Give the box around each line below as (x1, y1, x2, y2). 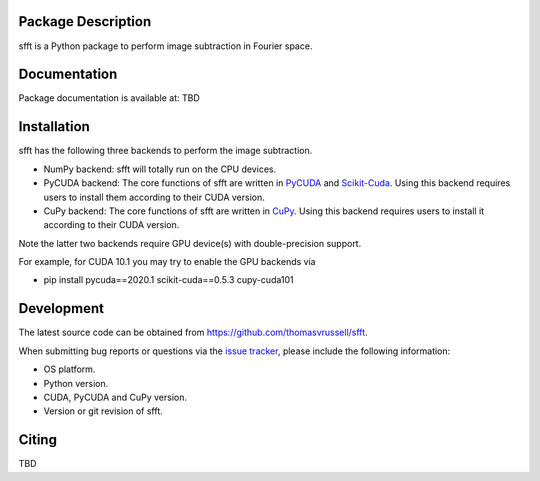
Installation (18, 118, 90, 135)
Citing (18, 431, 57, 449)
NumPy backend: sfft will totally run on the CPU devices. (43, 163, 277, 175)
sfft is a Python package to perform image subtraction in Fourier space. (18, 40, 313, 52)
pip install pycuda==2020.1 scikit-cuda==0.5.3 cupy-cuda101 (43, 274, 294, 286)
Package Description (18, 13, 152, 30)
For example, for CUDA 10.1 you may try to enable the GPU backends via (18, 256, 316, 268)
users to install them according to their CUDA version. (43, 191, 265, 203)
